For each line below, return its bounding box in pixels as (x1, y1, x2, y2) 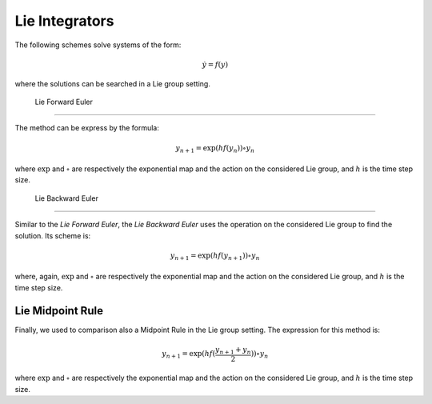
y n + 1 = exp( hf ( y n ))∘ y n (175, 143, 255, 154)
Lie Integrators (14, 12, 114, 30)
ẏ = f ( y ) (202, 60, 228, 69)
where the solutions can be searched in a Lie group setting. (14, 78, 211, 88)
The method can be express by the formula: (14, 123, 160, 133)
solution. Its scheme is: (14, 230, 91, 240)
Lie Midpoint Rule (14, 304, 104, 318)
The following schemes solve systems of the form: (14, 40, 182, 50)
